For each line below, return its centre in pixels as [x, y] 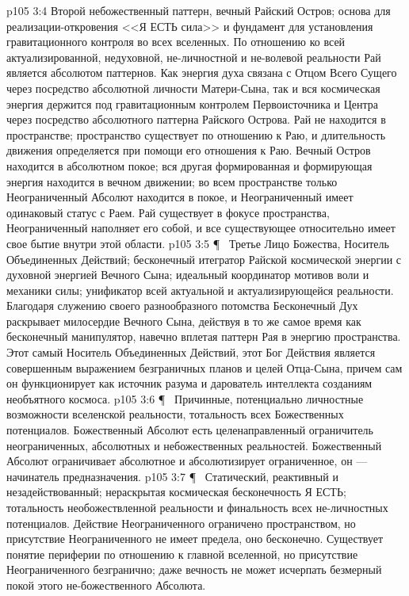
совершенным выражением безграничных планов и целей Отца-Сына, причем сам [204, 367]
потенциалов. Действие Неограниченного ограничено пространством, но [181, 523]
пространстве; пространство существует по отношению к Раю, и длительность [196, 134]
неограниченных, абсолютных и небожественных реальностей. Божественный [194, 445]
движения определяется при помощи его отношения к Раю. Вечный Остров [189, 150]
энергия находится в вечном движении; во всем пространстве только [172, 181]
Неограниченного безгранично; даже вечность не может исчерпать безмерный [194, 569]
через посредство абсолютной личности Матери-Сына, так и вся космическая [193, 88]
